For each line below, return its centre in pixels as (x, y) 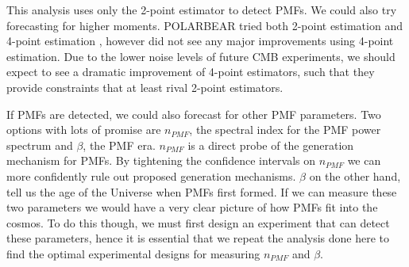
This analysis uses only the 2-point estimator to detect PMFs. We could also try (202, 10)
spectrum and (40, 145)
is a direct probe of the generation (271, 145)
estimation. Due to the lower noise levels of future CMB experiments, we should (201, 56)
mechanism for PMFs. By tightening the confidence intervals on (161, 160)
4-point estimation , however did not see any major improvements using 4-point (200, 41)
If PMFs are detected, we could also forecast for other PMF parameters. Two (194, 114)
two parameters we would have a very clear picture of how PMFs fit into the (192, 207)
